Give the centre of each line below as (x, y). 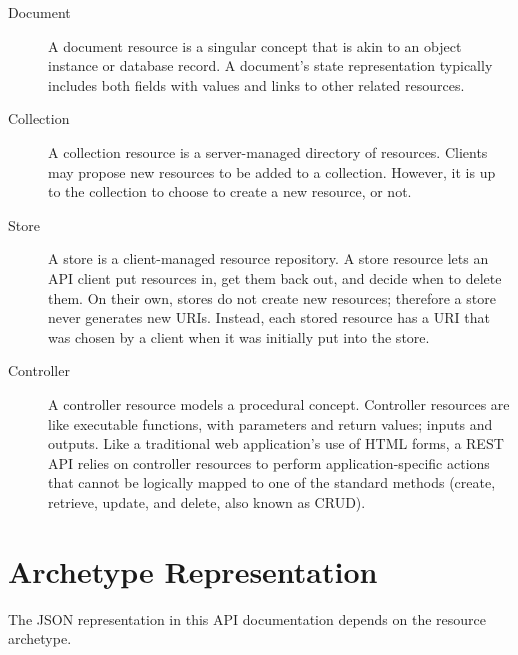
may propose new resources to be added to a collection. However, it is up (272, 171)
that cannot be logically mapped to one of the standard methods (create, (272, 482)
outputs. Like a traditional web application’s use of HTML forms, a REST (276, 443)
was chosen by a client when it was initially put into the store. (239, 336)
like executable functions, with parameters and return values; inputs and (270, 423)
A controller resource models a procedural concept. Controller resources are (279, 403)
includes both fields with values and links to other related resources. (256, 84)
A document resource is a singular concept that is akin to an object (255, 45)
